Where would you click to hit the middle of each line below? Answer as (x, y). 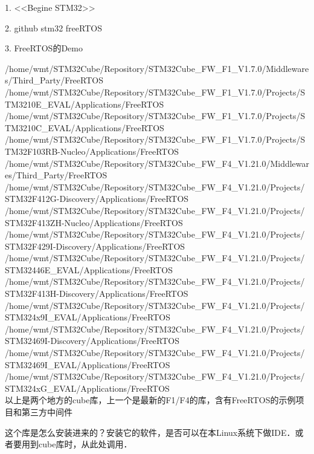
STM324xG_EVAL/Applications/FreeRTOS (87, 388)
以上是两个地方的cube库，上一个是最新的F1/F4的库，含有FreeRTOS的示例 (150, 400)
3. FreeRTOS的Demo (44, 48)
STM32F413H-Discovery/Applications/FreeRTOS (97, 293)
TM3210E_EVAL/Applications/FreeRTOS (85, 104)
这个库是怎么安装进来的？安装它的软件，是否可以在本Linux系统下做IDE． (150, 432)
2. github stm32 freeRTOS (53, 28)
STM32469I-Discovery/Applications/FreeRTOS (92, 341)
